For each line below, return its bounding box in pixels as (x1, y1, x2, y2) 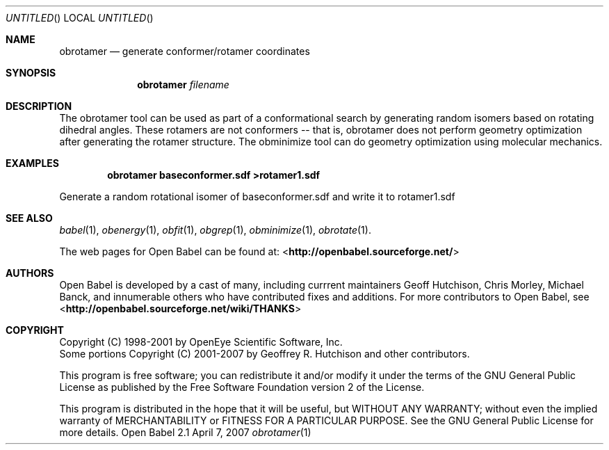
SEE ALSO (6, 212, 53, 224)
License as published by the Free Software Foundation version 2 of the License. (59, 381, 425, 393)
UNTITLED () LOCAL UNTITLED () (6, 12, 154, 24)
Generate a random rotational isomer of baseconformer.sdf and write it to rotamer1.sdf (59, 191, 455, 202)
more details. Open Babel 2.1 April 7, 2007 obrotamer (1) (59, 426, 311, 438)
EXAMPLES (6, 157, 59, 169)
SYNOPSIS (6, 67, 56, 79)
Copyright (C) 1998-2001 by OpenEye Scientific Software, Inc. (59, 336, 343, 348)
